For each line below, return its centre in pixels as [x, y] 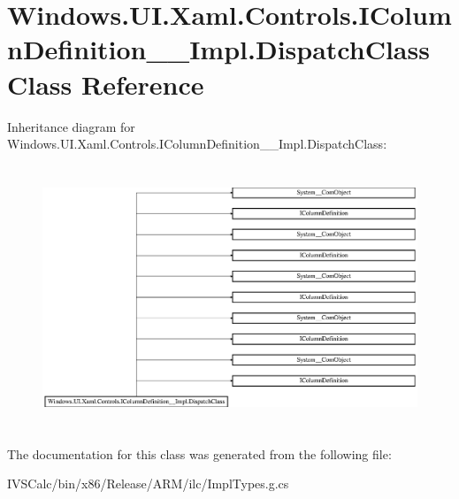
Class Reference [106, 84]
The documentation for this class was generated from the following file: [199, 453]
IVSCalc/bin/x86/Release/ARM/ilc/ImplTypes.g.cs [148, 484]
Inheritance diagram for [71, 126]
